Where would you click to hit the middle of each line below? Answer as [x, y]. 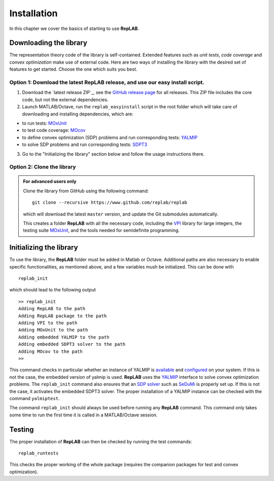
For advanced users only [50, 182]
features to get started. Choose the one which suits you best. [73, 69]
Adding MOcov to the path [51, 351]
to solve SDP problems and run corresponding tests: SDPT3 [84, 144]
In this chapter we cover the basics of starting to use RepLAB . [74, 28]
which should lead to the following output [53, 290]
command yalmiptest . [35, 398]
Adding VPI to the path [48, 323]
